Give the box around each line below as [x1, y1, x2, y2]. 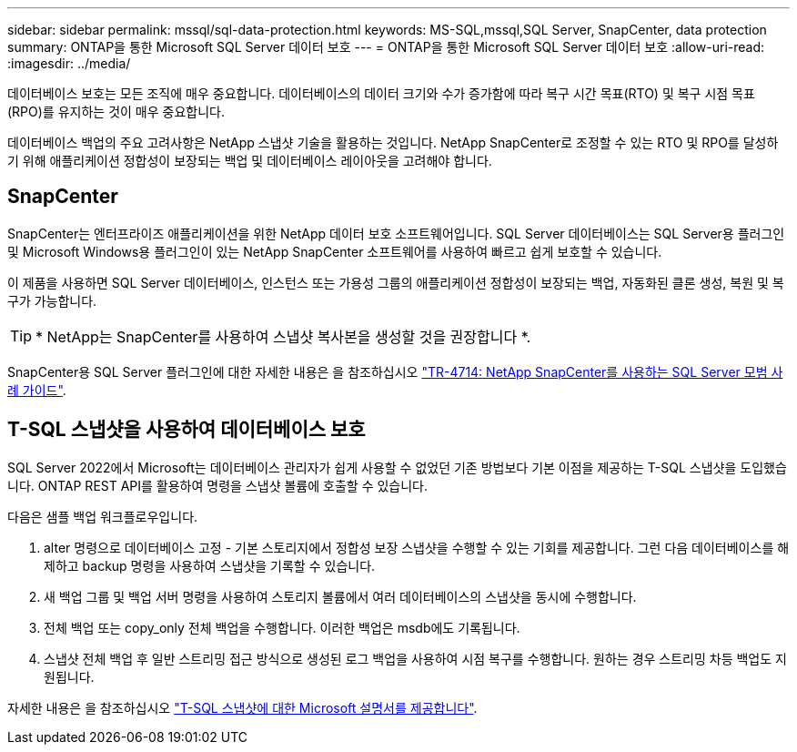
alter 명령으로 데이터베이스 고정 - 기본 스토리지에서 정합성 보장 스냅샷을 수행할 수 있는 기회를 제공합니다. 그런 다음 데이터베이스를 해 [44, 539, 790, 555]
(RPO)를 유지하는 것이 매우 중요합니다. [7, 104, 225, 119]
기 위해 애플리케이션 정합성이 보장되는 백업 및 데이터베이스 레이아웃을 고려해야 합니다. [7, 153, 492, 168]
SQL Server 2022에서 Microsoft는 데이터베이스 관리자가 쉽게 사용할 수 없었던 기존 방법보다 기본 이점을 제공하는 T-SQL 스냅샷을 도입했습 [7, 459, 787, 475]
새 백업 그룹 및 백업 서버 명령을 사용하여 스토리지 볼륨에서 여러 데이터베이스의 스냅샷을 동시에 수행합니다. [44, 588, 637, 605]
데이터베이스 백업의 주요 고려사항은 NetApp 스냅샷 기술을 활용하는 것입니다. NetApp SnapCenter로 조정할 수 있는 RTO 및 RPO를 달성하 [7, 135, 779, 150]
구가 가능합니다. [7, 292, 97, 309]
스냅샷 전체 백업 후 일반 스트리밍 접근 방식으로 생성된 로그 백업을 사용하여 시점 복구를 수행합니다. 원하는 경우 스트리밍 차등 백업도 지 [44, 650, 787, 666]
